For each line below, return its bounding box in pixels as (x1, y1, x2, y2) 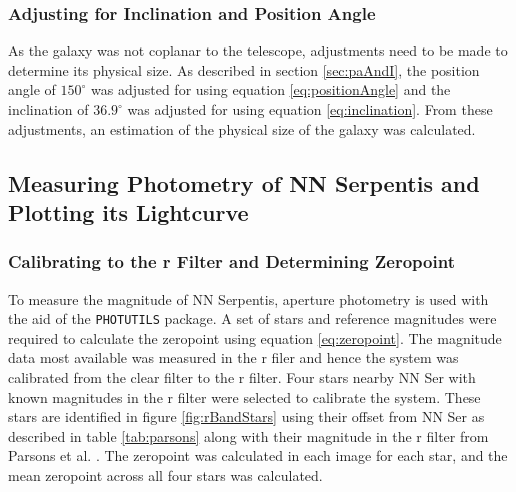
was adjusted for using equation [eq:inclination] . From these (127, 99, 493, 119)
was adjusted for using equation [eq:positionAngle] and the (90, 79, 451, 100)
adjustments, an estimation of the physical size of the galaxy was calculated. (8, 118, 476, 139)
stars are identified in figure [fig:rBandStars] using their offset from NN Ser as (8, 406, 485, 427)
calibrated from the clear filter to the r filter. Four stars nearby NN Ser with (8, 367, 476, 388)
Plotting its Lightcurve (8, 196, 249, 227)
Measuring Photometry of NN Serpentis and (8, 167, 480, 198)
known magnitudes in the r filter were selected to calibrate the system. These (8, 386, 481, 407)
